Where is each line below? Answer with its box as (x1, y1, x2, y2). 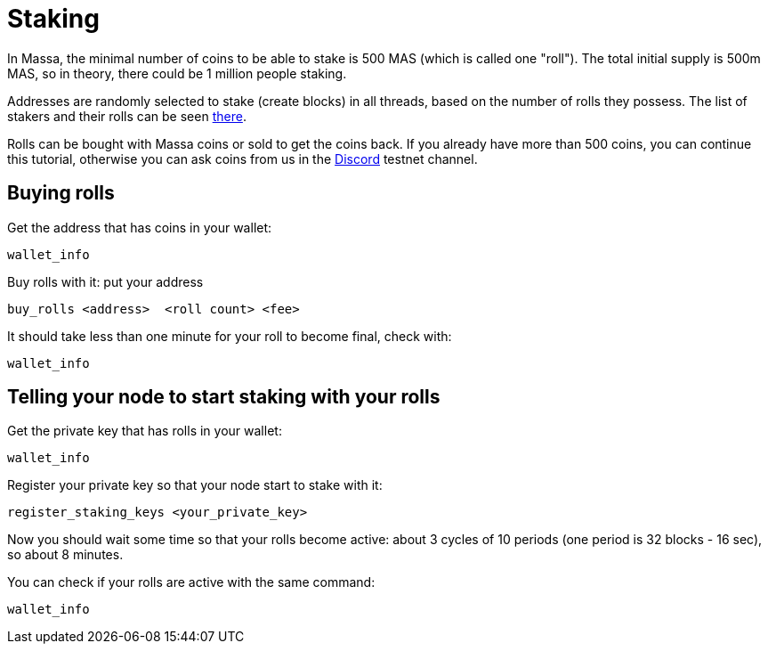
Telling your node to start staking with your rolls (7, 386, 441, 409)
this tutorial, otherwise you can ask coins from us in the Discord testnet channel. (7, 151, 478, 167)
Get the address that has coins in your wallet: (7, 219, 272, 235)
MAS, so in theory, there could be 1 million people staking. (7, 65, 347, 81)
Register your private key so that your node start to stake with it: (7, 477, 383, 493)
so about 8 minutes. (7, 547, 124, 563)
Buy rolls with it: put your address (7, 273, 204, 289)
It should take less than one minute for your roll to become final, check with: (7, 328, 452, 344)
